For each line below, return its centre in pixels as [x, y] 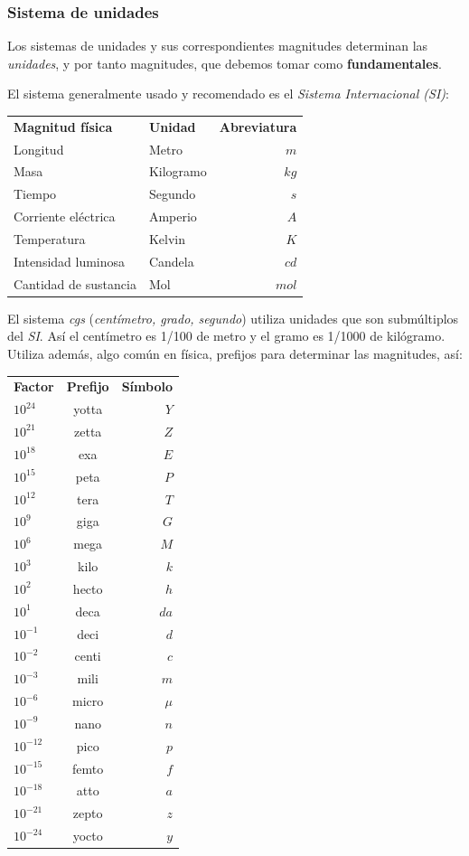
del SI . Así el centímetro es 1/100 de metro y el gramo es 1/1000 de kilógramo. [226, 336]
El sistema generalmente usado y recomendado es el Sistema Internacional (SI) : [228, 94]
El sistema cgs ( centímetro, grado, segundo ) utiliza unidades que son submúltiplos [233, 318]
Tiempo [35, 194]
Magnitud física [63, 126]
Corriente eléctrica [65, 216]
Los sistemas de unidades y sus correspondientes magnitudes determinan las [218, 46]
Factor [34, 386]
